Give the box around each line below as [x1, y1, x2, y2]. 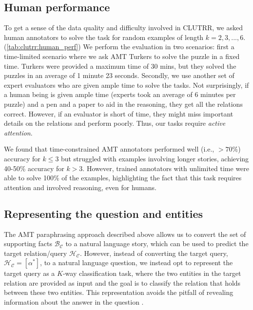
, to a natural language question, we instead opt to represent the [40, 257, 233, 268]
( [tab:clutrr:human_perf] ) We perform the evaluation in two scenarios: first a [4, 41, 234, 52]
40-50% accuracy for [4, 163, 64, 173]
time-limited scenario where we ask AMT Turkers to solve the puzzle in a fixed [4, 51, 240, 61]
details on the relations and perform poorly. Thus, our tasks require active [4, 118, 226, 128]
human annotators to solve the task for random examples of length [4, 32, 204, 42]
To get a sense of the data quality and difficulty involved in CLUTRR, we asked [4, 22, 243, 33]
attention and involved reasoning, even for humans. [4, 182, 156, 192]
